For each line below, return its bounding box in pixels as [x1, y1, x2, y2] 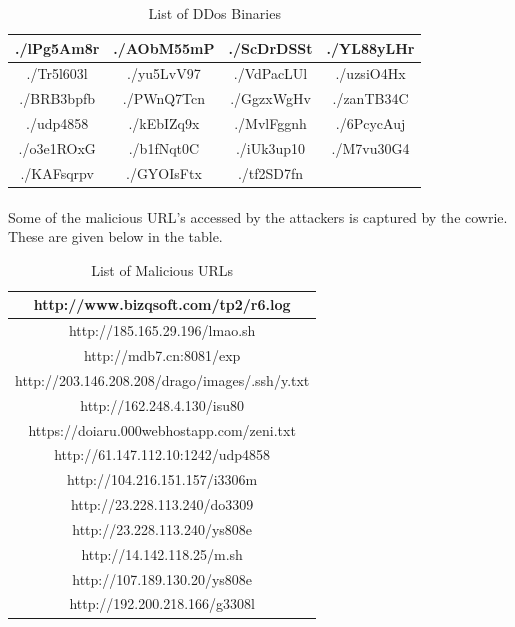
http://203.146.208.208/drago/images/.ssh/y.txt [15, 369, 310, 390]
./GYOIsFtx [125, 162, 202, 183]
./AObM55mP [113, 37, 215, 58]
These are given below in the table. [8, 226, 223, 247]
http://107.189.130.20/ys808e [72, 568, 253, 589]
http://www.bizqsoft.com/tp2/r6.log [33, 294, 291, 315]
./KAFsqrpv [20, 162, 94, 183]
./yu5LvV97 [127, 63, 201, 84]
